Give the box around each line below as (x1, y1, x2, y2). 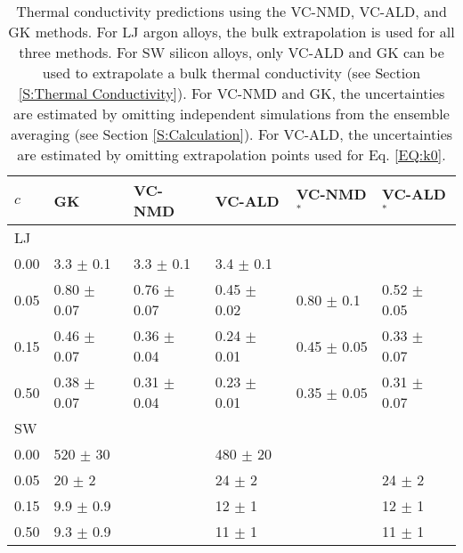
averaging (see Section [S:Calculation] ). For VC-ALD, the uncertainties (10, 124, 453, 144)
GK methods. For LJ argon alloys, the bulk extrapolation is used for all (8, 21, 455, 42)
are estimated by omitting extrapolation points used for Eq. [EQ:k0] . (17, 144, 446, 165)
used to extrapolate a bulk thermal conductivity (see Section (42, 62, 421, 83)
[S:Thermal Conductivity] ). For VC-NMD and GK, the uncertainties (18, 83, 445, 103)
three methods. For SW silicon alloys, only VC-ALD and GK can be (19, 42, 444, 62)
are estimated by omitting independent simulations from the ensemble (13, 103, 450, 124)
